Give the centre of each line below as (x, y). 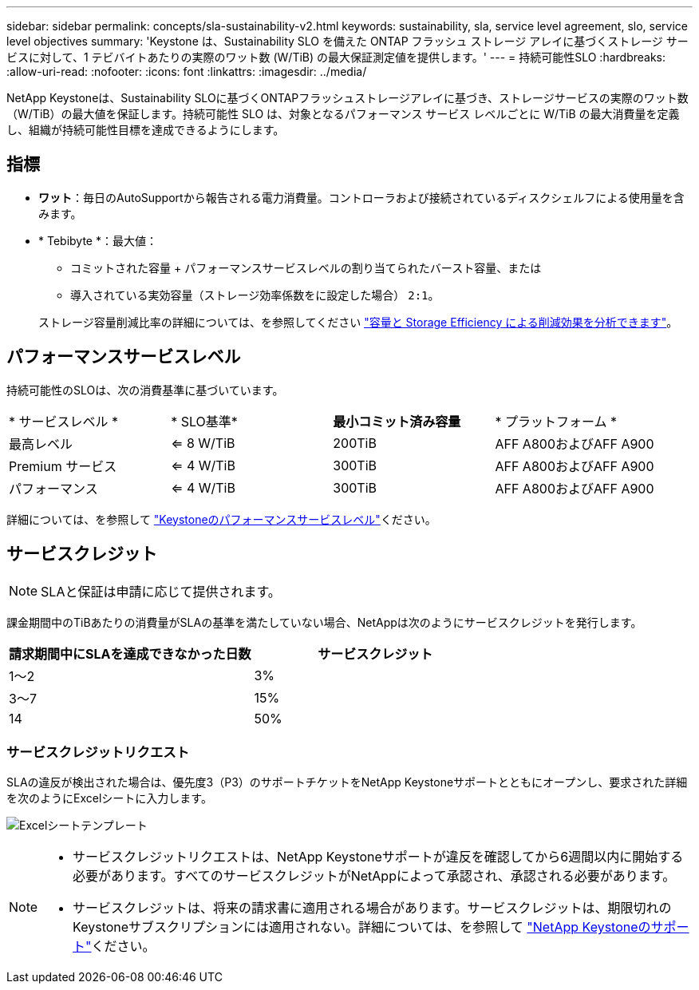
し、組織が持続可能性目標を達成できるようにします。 (146, 130)
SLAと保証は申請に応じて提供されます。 (161, 591)
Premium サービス (63, 466)
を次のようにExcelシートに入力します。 (109, 798)
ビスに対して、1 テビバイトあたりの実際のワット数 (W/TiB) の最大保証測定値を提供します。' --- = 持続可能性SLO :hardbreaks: (336, 57)
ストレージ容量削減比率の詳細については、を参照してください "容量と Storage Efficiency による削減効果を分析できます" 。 (358, 322)
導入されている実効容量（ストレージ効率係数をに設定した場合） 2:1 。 (255, 295)
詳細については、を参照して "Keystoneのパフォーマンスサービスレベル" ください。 (221, 519)
